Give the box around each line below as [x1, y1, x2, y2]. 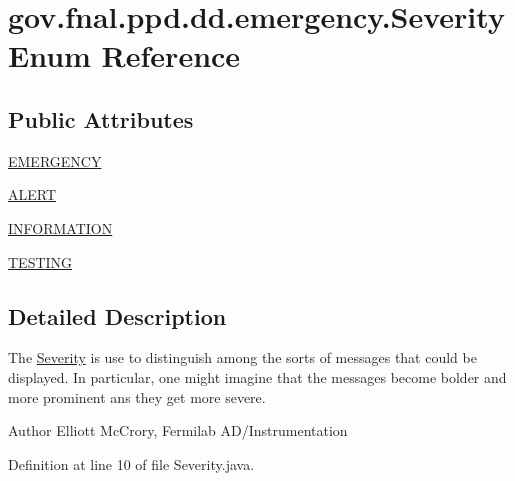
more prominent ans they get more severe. [8, 386, 266, 407]
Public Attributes [8, 103, 194, 134]
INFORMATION [8, 217, 113, 238]
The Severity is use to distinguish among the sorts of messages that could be [8, 347, 477, 368]
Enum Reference [8, 35, 241, 76]
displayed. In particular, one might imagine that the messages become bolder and [8, 366, 507, 387]
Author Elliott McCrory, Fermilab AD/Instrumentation [8, 420, 348, 441]
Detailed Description [8, 300, 227, 331]
